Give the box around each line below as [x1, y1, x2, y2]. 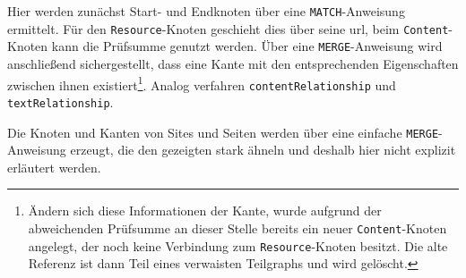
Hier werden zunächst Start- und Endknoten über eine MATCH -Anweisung [7, 2, 405, 20]
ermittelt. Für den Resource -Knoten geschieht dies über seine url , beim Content [7, 19, 449, 38]
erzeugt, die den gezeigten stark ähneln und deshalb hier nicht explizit [70, 140, 456, 159]
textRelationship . [7, 92, 114, 111]
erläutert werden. [7, 157, 101, 176]
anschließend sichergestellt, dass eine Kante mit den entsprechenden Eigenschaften [7, 54, 459, 72]
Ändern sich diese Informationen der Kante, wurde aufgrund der [28, 201, 382, 220]
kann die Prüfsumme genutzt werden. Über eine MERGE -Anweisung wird [51, 37, 443, 55]
